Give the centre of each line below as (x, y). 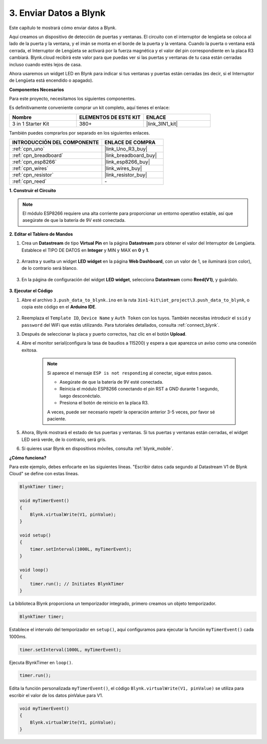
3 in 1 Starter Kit (31, 124)
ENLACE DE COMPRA (130, 143)
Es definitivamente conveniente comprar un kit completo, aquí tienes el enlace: (89, 108)
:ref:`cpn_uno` (28, 149)
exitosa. (30, 350)
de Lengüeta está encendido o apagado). (51, 80)
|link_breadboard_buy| (131, 155)
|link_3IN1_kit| (162, 124)
